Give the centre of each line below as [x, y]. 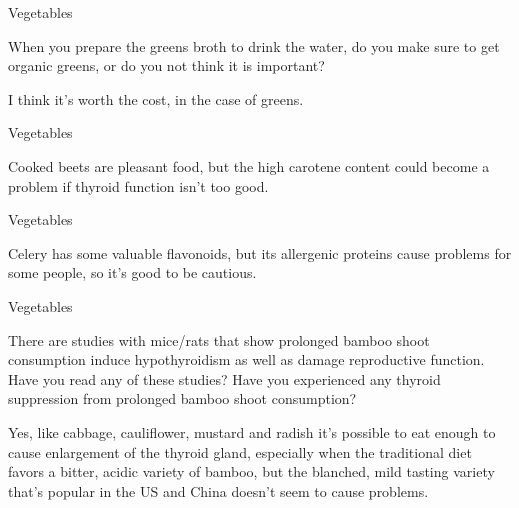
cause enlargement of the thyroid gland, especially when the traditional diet [240, 451]
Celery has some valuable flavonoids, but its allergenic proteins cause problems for [260, 252]
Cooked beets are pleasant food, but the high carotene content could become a [249, 165]
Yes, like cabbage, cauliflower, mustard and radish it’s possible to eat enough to [252, 431]
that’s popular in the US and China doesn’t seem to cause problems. [218, 490]
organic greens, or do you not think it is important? [166, 65]
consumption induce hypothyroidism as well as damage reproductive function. [246, 359]
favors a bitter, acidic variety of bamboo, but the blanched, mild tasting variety [251, 471]
